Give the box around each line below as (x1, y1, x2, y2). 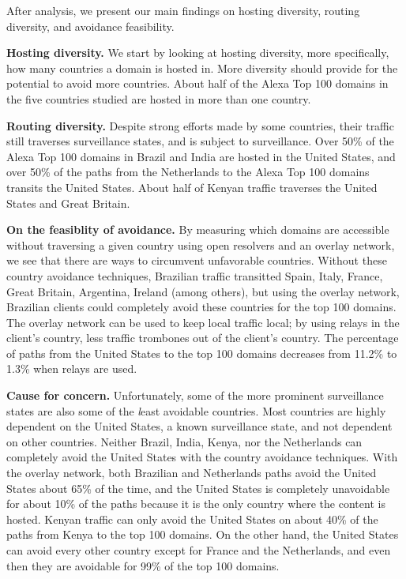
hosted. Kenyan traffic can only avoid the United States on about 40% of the (6, 510, 378, 527)
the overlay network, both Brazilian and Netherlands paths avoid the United (6, 464, 377, 481)
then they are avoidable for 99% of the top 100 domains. (6, 557, 280, 573)
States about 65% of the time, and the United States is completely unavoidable (6, 479, 390, 496)
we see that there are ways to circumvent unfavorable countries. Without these (6, 252, 387, 269)
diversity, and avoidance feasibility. (6, 17, 175, 34)
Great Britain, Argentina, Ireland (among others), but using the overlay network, (6, 283, 400, 299)
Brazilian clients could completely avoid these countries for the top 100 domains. (6, 299, 397, 315)
